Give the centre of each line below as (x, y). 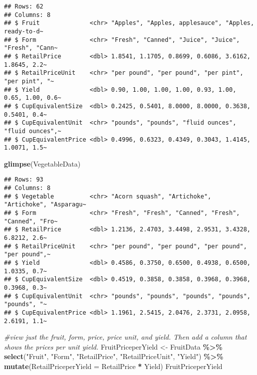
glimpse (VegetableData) (42, 163)
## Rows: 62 (24, 6)
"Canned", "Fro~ (31, 221)
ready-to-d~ (24, 31)
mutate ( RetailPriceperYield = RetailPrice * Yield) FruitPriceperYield (113, 366)
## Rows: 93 (24, 180)
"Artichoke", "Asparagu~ (45, 205)
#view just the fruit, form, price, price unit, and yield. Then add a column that (126, 337)
